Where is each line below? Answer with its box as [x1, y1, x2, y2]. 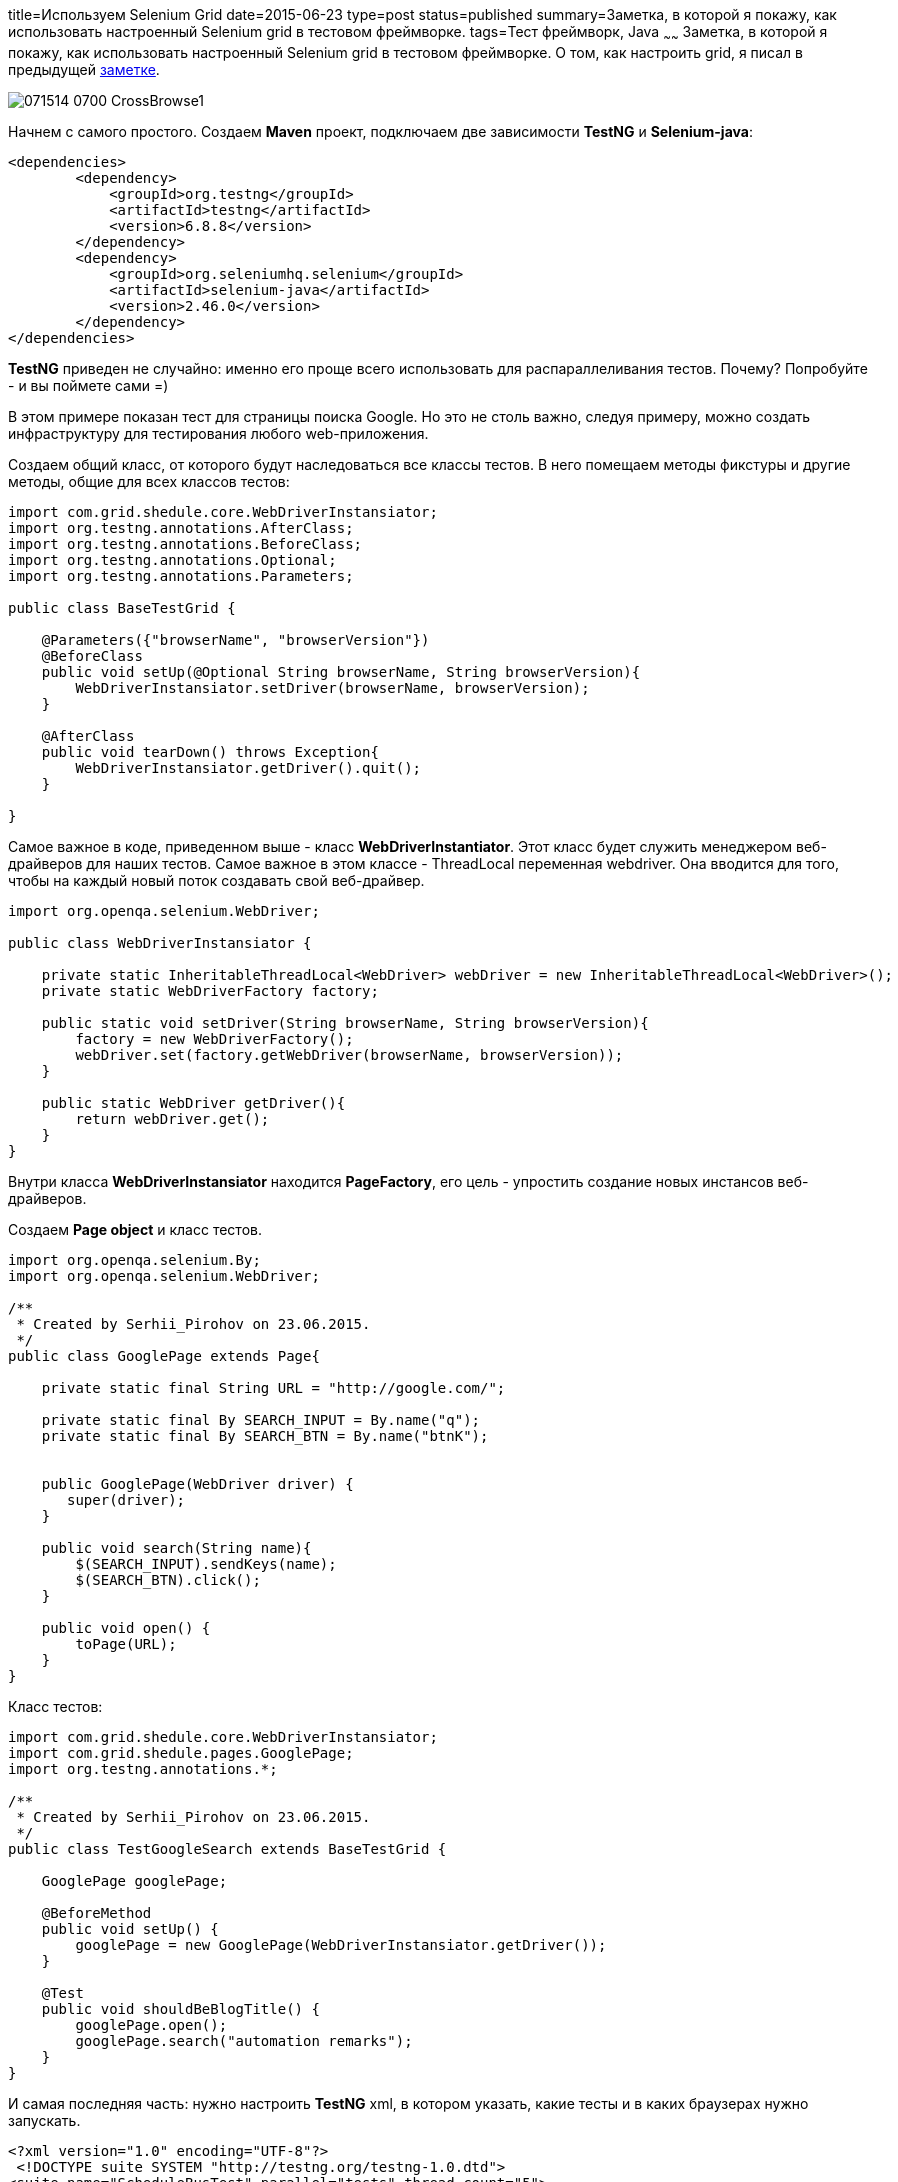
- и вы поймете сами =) [8, 376, 169, 394]
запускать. [8, 2111, 81, 2129]
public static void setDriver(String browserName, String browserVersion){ [41, 1014, 649, 1031]
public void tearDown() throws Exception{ [41, 743, 379, 760]
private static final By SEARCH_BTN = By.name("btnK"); [41, 1427, 489, 1444]
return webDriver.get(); [75, 1110, 270, 1127]
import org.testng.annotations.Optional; [8, 551, 337, 568]
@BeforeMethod [41, 1904, 152, 1921]
